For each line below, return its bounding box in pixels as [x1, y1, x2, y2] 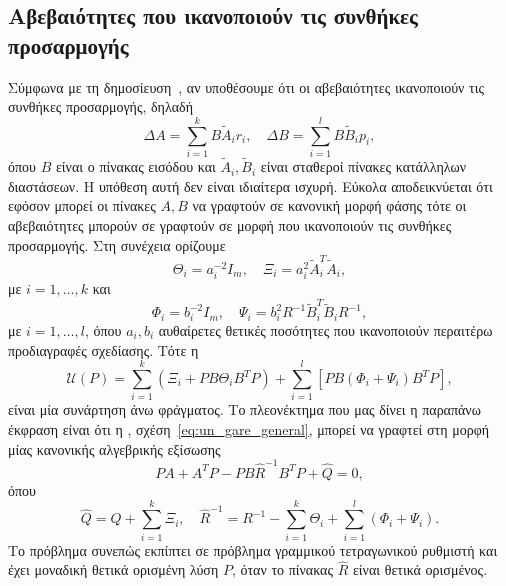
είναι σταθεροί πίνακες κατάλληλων [260, 156, 467, 177]
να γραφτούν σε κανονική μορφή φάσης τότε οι [192, 195, 467, 216]
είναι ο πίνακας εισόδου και [55, 156, 216, 177]
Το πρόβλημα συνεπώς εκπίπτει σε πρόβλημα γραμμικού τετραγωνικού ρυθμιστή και [8, 539, 498, 560]
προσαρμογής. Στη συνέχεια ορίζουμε [8, 234, 226, 255]
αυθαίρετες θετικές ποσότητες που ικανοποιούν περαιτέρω [158, 320, 493, 341]
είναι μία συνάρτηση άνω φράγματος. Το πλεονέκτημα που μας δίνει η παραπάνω [8, 399, 481, 420]
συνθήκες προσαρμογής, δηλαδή [8, 96, 193, 117]
